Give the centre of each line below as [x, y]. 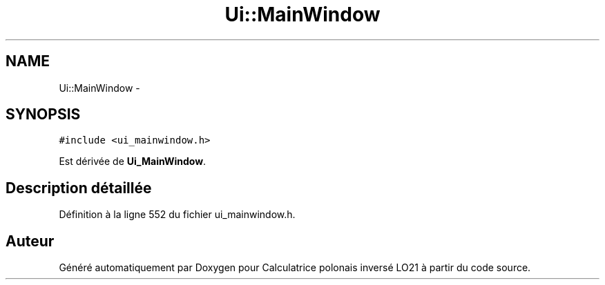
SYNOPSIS [43, 115]
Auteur [30, 241]
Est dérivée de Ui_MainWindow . [133, 161]
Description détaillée [79, 188]
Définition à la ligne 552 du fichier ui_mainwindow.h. [177, 215]
